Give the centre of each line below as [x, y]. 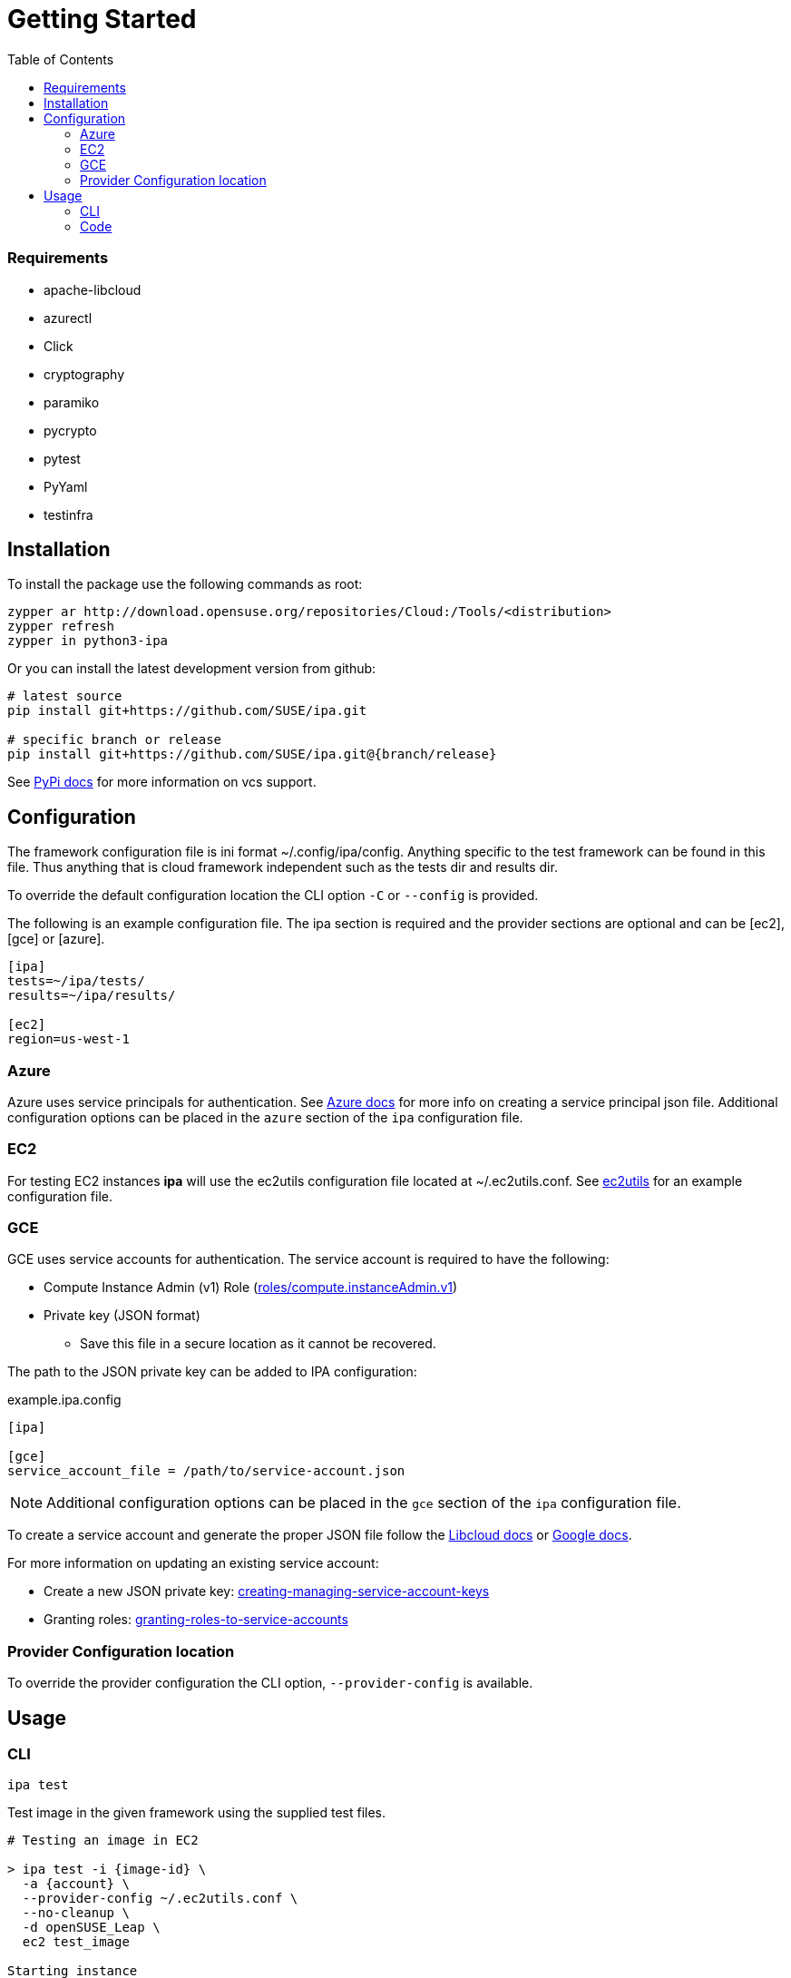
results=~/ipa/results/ [92, 996]
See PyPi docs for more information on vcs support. [162, 782]
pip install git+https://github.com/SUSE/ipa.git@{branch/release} [252, 754]
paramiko [72, 402]
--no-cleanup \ [76, 1913]
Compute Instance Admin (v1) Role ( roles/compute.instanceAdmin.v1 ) [251, 1288]
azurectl [68, 318]
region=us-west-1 [68, 1039]
